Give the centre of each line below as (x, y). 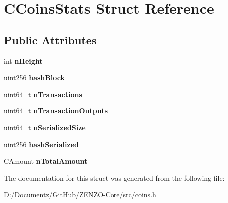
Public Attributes (50, 40)
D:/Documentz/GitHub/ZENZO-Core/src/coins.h (80, 194)
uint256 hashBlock (34, 77)
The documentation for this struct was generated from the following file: (114, 177)
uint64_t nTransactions (43, 94)
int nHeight (23, 60)
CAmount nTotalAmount (46, 161)
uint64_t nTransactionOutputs (56, 111)
